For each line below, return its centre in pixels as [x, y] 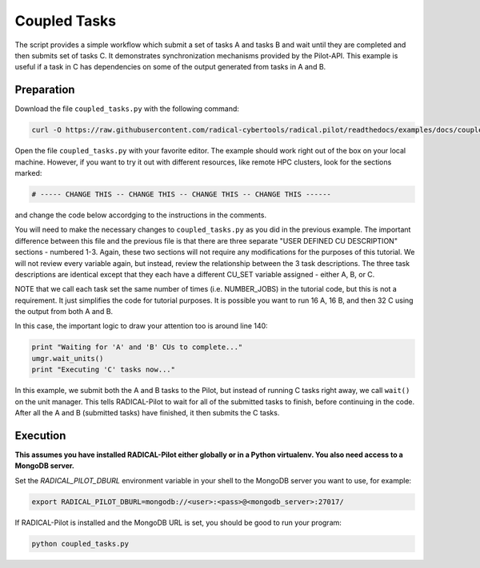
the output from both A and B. [64, 312]
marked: [28, 173]
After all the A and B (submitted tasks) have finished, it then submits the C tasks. [147, 413]
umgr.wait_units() [68, 358]
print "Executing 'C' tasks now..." [104, 370]
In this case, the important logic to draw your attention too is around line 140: [141, 326]
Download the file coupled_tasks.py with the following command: [127, 109]
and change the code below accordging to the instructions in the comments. [141, 215]
